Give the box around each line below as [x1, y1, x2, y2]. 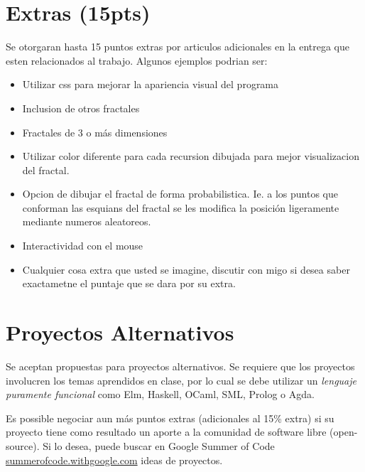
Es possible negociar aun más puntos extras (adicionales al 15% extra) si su [6, 410, 334, 425]
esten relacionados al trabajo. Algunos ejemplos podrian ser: [6, 53, 268, 68]
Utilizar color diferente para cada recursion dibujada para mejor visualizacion [22, 149, 359, 163]
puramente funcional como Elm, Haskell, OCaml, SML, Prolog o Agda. [6, 387, 315, 402]
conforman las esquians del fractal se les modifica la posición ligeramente [22, 200, 339, 215]
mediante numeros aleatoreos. [22, 214, 151, 229]
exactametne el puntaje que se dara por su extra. [22, 276, 236, 291]
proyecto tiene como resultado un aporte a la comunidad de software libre [6, 424, 327, 439]
